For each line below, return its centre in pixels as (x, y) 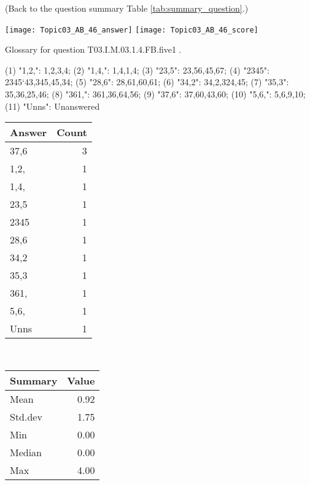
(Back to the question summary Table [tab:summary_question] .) (127, 8)
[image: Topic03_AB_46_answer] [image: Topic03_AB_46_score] (132, 30)
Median (26, 452)
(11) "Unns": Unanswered (52, 106)
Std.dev (26, 416)
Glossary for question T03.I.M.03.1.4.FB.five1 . (93, 49)
